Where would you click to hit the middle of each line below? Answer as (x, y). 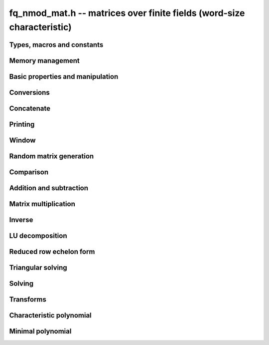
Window (22, 140)
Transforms (28, 300)
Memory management (44, 61)
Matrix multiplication (42, 204)
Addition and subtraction (49, 188)
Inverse (21, 220)
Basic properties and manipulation (64, 77)
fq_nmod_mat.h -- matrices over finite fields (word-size (127, 13)
